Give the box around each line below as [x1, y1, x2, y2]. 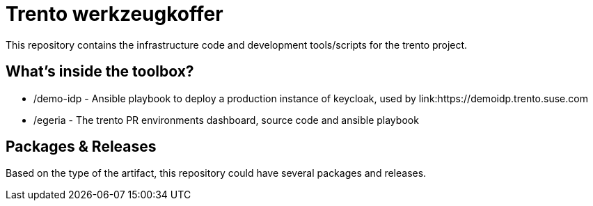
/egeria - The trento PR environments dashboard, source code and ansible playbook [33, 113, 419, 126]
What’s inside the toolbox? [6, 63, 194, 81]
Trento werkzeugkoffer [6, 2, 223, 26]
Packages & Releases [6, 138, 157, 156]
